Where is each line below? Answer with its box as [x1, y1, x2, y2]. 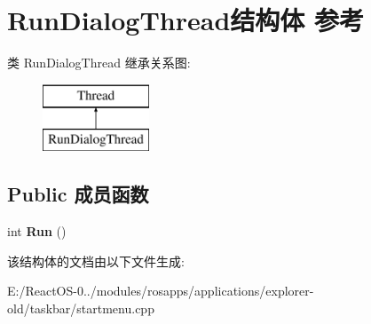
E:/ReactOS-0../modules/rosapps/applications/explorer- [7, 281, 314, 300]
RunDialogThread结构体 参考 [7, 2, 365, 38]
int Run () [7, 222, 67, 241]
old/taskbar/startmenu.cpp [7, 298, 154, 317]
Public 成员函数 [7, 180, 149, 208]
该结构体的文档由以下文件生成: [7, 251, 185, 270]
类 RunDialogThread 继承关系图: [7, 53, 191, 72]
